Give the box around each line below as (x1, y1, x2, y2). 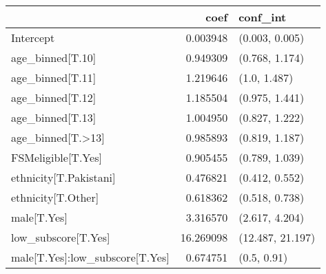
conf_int (238, 9, 287, 25)
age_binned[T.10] (11, 50, 96, 65)
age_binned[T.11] (11, 70, 96, 85)
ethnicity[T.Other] (11, 189, 99, 205)
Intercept (11, 30, 55, 45)
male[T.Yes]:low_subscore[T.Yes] (11, 249, 170, 265)
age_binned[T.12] (11, 89, 96, 105)
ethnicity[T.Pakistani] (11, 169, 116, 185)
